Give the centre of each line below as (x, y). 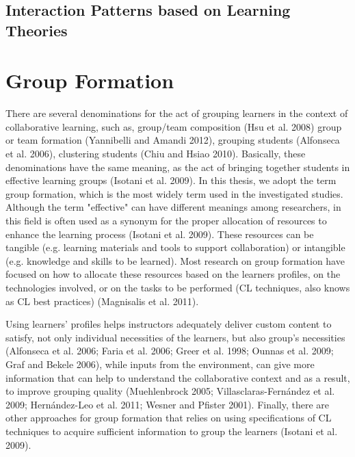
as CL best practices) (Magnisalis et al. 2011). (102, 301)
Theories (37, 30)
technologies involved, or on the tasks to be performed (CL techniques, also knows (178, 288)
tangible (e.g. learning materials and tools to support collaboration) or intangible (175, 247)
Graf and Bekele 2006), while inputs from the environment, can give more (160, 364)
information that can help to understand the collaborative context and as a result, (178, 377)
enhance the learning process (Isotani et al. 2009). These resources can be (160, 234)
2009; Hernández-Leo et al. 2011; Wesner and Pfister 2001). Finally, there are (168, 404)
